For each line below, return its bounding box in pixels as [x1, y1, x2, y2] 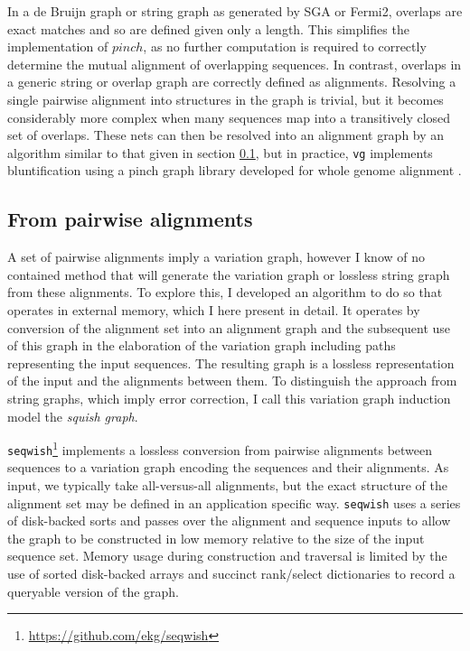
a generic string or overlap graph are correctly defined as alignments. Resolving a [7, 72, 456, 91]
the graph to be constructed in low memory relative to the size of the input [7, 528, 425, 547]
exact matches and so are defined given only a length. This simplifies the [7, 19, 409, 38]
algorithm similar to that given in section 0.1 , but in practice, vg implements [7, 143, 433, 162]
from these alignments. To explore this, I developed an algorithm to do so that [7, 283, 443, 302]
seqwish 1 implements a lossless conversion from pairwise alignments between [7, 438, 433, 459]
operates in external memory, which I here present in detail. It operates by [7, 300, 420, 319]
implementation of [7, 37, 108, 56]
